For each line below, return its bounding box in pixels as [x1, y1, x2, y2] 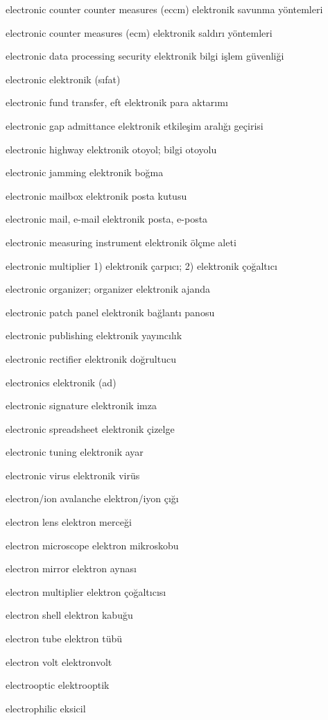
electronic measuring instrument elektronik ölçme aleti [6, 234, 236, 249]
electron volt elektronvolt [6, 654, 112, 669]
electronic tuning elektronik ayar [6, 445, 144, 459]
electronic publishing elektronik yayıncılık [6, 328, 182, 343]
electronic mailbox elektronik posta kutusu [6, 188, 187, 203]
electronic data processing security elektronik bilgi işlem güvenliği [6, 49, 284, 63]
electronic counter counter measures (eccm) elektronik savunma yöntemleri [6, 2, 323, 16]
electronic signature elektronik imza [6, 398, 157, 413]
